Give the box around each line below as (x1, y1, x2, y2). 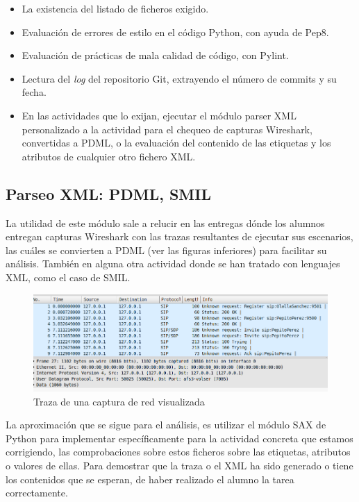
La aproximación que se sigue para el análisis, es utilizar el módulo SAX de (6, 417, 326, 432)
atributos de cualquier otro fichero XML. (22, 149, 196, 163)
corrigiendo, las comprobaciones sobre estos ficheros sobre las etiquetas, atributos (6, 444, 351, 459)
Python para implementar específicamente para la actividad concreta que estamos (6, 430, 353, 445)
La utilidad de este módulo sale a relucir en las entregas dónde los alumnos (6, 215, 325, 230)
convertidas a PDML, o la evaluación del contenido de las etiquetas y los (22, 135, 331, 150)
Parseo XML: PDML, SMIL (6, 183, 211, 204)
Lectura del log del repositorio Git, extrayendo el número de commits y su (22, 71, 337, 85)
